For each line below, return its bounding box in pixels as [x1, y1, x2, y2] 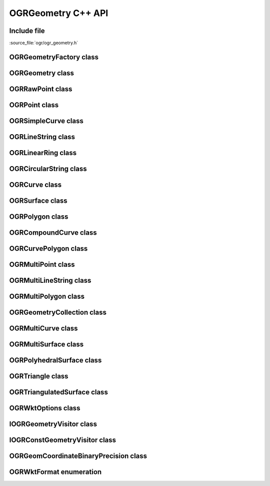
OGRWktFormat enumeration [9, 468, 102, 476]
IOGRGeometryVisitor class [9, 420, 97, 428]
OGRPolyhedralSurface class [9, 356, 102, 365]
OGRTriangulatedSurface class [9, 388, 108, 396]
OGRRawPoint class [9, 85, 72, 93]
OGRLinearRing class [9, 148, 77, 157]
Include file [9, 27, 45, 35]
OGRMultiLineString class [9, 276, 91, 285]
